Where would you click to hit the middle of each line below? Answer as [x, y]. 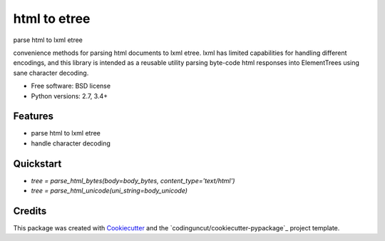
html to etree [52, 19]
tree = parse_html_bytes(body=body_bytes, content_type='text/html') [133, 180]
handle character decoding [71, 143]
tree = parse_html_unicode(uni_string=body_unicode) [109, 191]
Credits [30, 211]
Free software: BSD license [71, 86]
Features [33, 117]
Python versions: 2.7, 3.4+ [70, 96]
